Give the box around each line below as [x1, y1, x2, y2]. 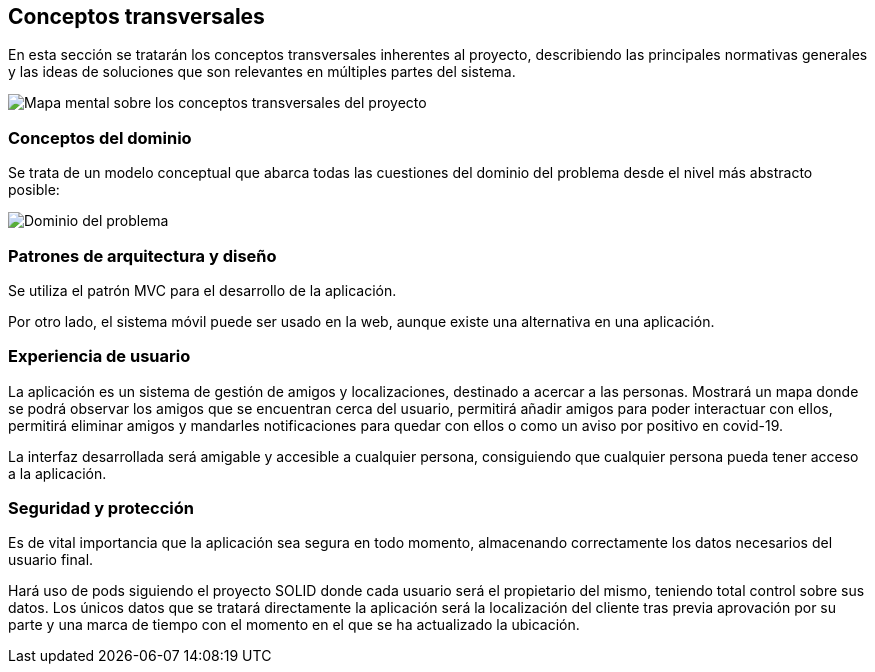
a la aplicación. [8, 464, 107, 482]
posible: [8, 181, 60, 199]
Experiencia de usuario [8, 346, 191, 367]
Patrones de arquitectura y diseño [8, 245, 277, 266]
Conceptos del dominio [8, 127, 192, 148]
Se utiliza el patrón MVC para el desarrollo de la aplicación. [8, 281, 397, 299]
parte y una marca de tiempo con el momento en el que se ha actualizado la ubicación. [8, 616, 580, 634]
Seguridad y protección [8, 498, 194, 519]
